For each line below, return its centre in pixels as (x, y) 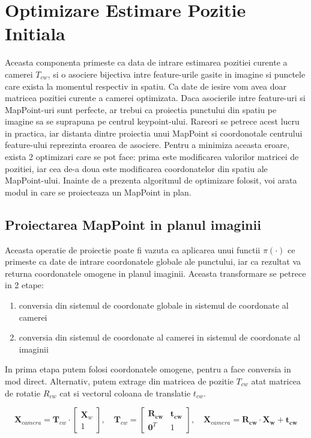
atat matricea (276, 381)
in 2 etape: (24, 285)
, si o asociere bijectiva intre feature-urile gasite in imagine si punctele (177, 74)
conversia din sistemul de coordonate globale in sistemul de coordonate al (154, 305)
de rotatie (23, 393)
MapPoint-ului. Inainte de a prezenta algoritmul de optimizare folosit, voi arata (151, 180)
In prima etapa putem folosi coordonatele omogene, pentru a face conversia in (148, 369)
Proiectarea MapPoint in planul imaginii (133, 224)
